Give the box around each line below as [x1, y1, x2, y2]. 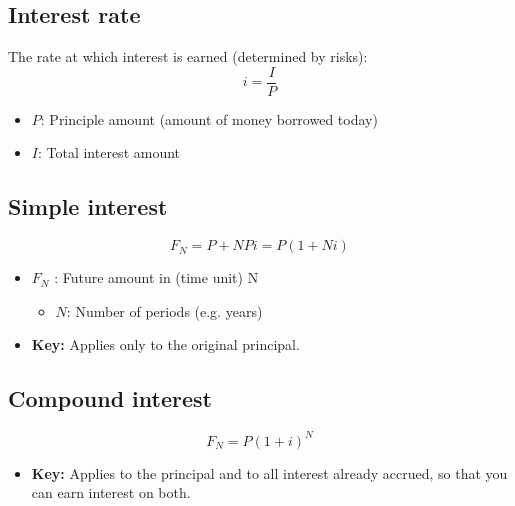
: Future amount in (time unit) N [54, 267, 259, 288]
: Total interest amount [37, 142, 181, 163]
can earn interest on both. [31, 482, 191, 503]
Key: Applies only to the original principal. [31, 334, 300, 355]
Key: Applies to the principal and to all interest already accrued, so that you [31, 462, 508, 483]
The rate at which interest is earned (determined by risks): [8, 46, 368, 67]
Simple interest [8, 191, 168, 222]
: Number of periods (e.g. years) [66, 300, 263, 321]
